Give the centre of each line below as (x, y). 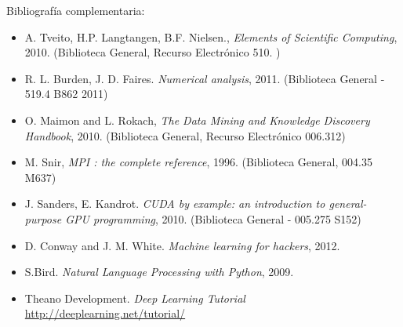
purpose (43, 218)
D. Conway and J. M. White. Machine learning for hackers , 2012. (182, 245)
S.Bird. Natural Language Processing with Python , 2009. (159, 272)
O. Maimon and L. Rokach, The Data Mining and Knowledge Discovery (197, 120)
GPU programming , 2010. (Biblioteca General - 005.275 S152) (213, 218)
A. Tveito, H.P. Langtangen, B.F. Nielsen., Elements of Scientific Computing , (211, 36)
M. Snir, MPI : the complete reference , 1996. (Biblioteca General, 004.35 (198, 162)
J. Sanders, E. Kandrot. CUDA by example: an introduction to (175, 203)
